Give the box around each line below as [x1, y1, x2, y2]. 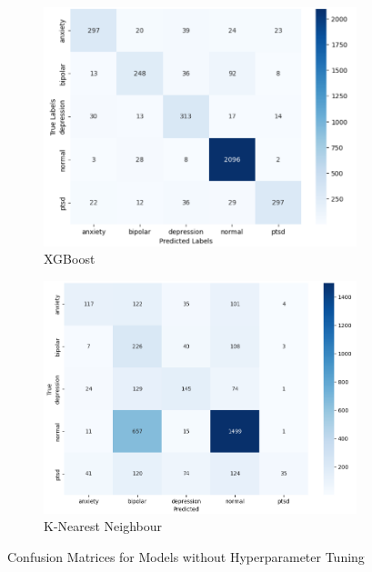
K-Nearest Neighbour [44, 517, 163, 536]
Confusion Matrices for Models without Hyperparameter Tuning [7, 547, 365, 567]
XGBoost [44, 249, 96, 268]
